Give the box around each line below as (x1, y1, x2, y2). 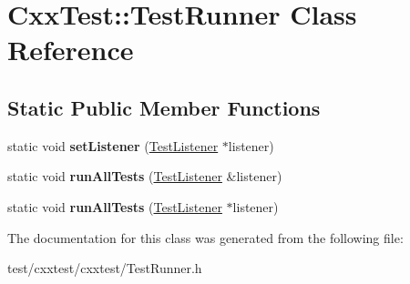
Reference (7, 31, 134, 68)
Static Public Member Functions (7, 93, 321, 121)
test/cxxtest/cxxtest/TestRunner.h (7, 259, 202, 278)
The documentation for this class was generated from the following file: (7, 228, 404, 247)
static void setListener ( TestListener (7, 136, 219, 155)
